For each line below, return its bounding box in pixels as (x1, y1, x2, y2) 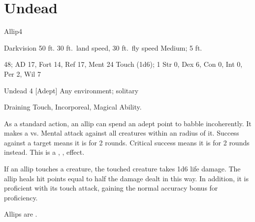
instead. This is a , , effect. (4, 147, 85, 157)
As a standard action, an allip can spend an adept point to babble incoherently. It (4, 118, 252, 128)
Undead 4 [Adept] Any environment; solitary (4, 85, 139, 95)
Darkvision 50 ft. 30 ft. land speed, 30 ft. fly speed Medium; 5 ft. (4, 42, 202, 53)
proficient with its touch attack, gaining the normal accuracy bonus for (4, 183, 218, 193)
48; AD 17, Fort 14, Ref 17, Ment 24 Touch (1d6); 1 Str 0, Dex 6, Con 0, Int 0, (4, 59, 243, 69)
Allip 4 (4, 26, 22, 36)
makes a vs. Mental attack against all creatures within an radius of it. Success (4, 128, 239, 138)
